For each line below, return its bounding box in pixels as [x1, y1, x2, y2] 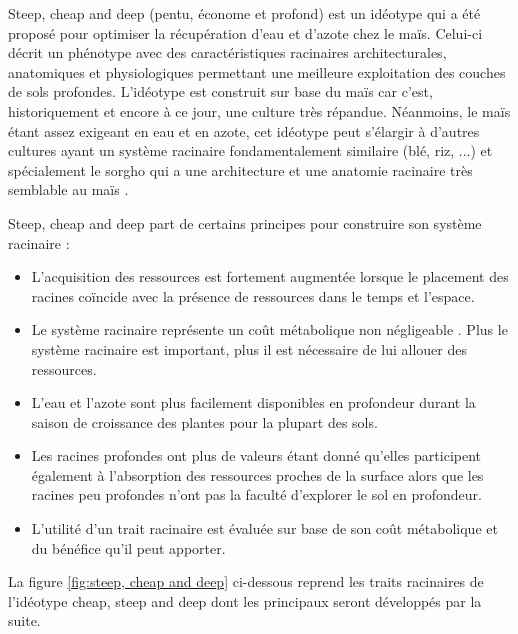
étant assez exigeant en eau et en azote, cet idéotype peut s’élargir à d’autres [8, 120, 480, 141]
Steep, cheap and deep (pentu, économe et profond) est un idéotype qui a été [8, 3, 481, 23]
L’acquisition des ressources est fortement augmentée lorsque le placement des [31, 266, 509, 287]
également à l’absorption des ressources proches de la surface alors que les [31, 464, 484, 485]
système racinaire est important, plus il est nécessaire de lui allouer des [31, 338, 467, 359]
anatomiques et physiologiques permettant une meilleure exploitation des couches [8, 61, 506, 82]
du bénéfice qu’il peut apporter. [31, 537, 226, 558]
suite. [8, 610, 41, 631]
